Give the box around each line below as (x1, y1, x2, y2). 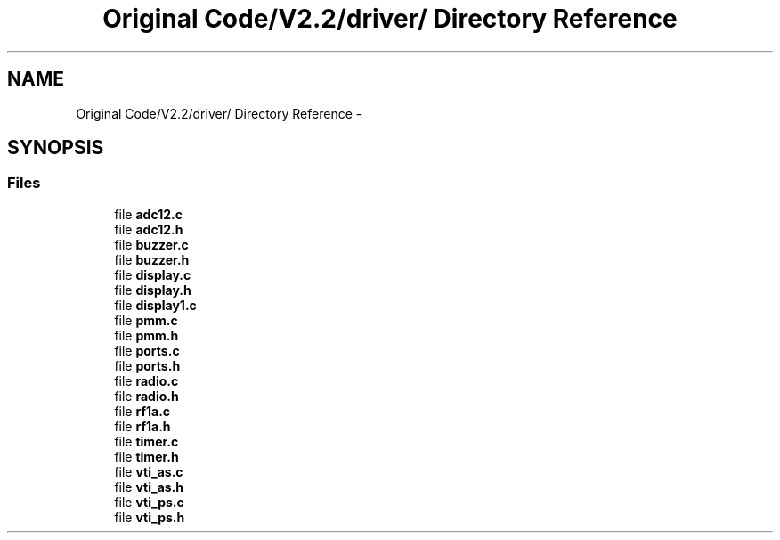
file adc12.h (114, 221, 183, 237)
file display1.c (114, 297, 197, 313)
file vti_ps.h (114, 509, 185, 525)
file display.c (114, 266, 191, 282)
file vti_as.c (114, 463, 183, 479)
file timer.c (114, 433, 179, 449)
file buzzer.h (114, 251, 190, 267)
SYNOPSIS (7, 136, 104, 160)
